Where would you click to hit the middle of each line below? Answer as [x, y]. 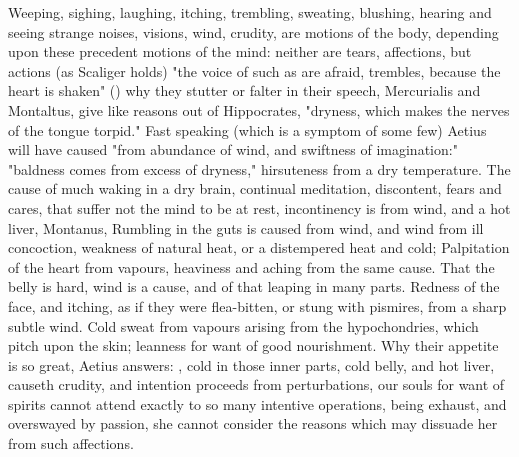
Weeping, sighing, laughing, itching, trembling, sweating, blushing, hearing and [250, 12]
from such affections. [71, 443]
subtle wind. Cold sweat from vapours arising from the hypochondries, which [243, 325]
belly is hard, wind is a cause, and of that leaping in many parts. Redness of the [254, 286]
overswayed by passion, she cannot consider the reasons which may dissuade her [253, 423]
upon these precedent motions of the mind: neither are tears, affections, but [240, 51]
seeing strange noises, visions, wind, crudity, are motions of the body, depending [253, 31]
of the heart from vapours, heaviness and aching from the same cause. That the [251, 266]
